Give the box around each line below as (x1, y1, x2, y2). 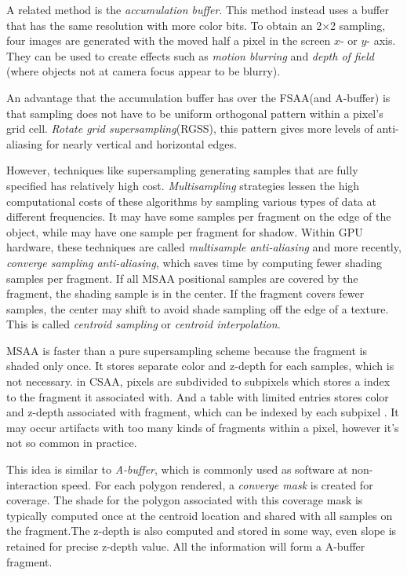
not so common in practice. (6, 434, 137, 451)
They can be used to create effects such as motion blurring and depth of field (6, 47, 374, 64)
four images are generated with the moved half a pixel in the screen (6, 32, 331, 49)
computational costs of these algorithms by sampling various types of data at (6, 192, 376, 209)
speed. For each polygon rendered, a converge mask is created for (61, 476, 373, 493)
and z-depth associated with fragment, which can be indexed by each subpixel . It (6, 404, 399, 420)
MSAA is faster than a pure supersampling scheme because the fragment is (6, 342, 367, 358)
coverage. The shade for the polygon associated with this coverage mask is (6, 492, 363, 508)
